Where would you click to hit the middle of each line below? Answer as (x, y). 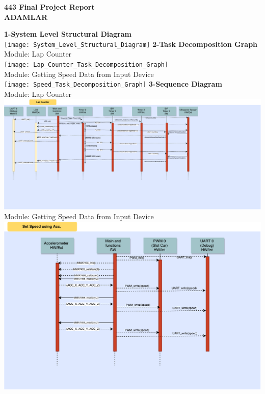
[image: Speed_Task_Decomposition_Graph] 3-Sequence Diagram (113, 84)
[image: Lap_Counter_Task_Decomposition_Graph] (86, 65)
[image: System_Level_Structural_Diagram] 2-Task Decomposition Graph (131, 44)
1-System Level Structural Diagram (68, 34)
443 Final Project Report (49, 7)
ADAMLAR (26, 17)
